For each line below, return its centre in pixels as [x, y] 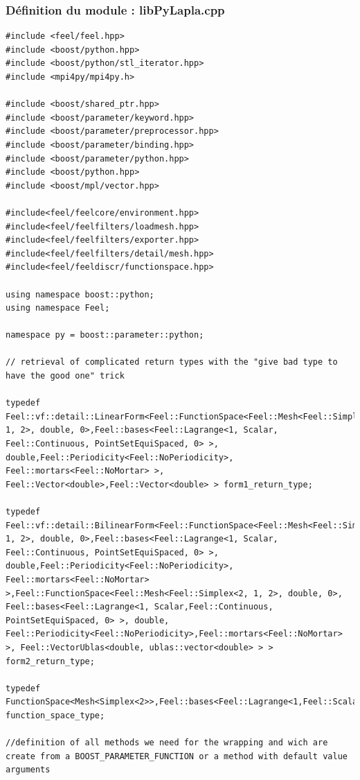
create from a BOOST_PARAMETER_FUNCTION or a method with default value [177, 756]
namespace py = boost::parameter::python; [105, 335]
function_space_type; [55, 715]
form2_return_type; [50, 661]
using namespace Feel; [58, 308]
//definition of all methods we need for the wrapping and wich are [167, 743]
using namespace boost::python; [80, 294]
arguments [28, 770]
